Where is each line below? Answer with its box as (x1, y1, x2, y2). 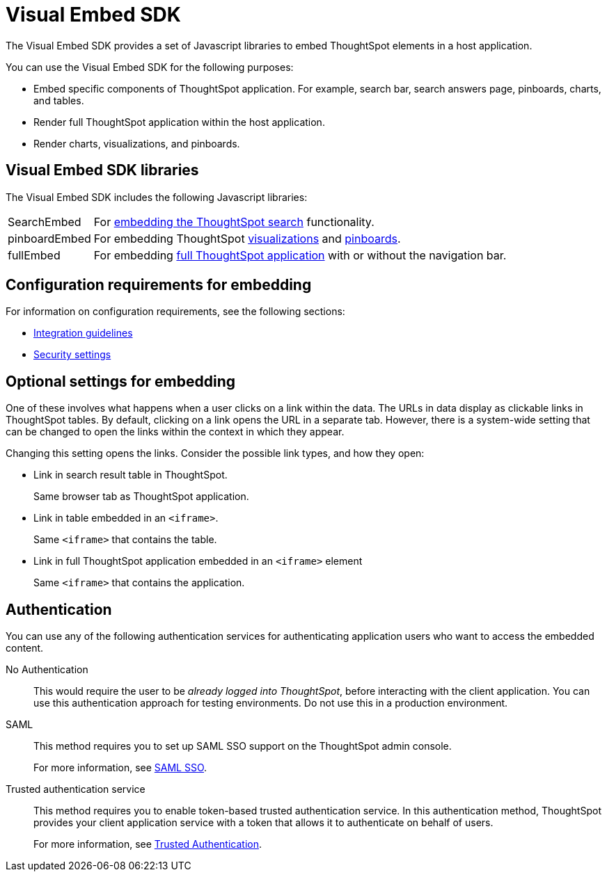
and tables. (33, 94, 84, 106)
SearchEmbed (8, 214, 81, 229)
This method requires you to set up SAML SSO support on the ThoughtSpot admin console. (33, 740, 452, 753)
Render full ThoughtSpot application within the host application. (33, 115, 325, 128)
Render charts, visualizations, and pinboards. (33, 137, 240, 150)
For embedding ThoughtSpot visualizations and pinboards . (93, 231, 401, 246)
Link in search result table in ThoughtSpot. (33, 469, 228, 481)
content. (6, 642, 44, 654)
